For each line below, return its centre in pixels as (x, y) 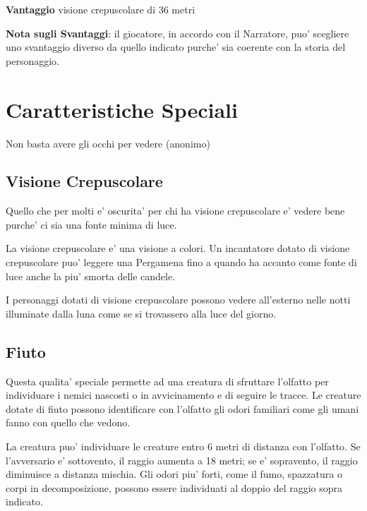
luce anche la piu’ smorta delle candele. (91, 276)
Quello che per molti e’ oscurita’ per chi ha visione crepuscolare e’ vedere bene (175, 211)
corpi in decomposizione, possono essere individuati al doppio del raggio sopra (174, 487)
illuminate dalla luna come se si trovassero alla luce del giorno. (141, 313)
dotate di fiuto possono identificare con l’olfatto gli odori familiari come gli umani (182, 408)
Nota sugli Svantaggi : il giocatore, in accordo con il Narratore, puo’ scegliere (178, 33)
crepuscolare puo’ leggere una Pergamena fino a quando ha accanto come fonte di (181, 262)
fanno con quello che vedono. (68, 422)
